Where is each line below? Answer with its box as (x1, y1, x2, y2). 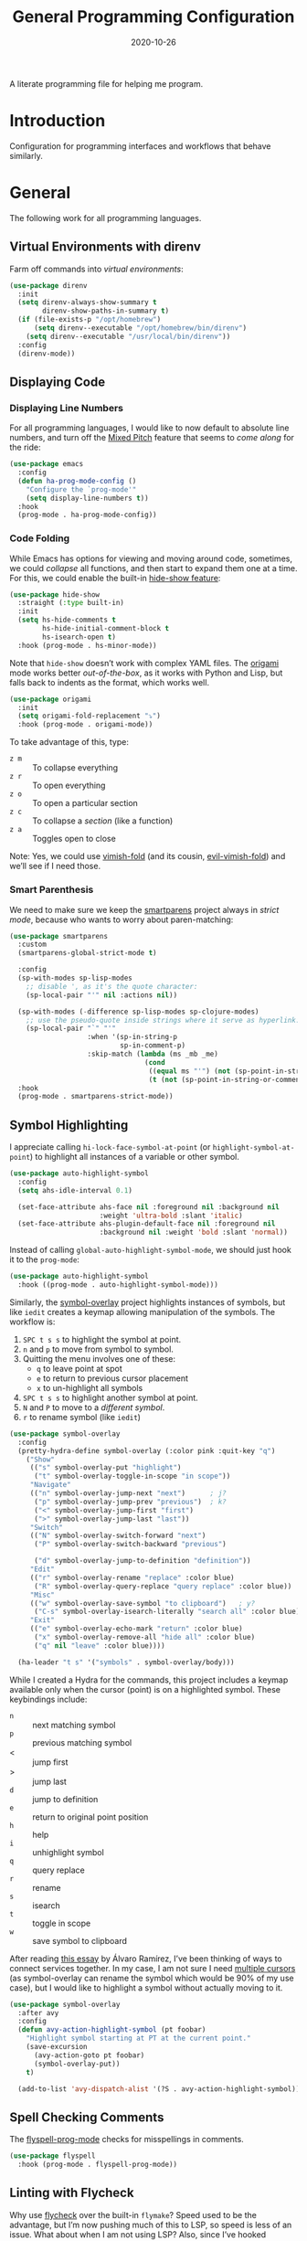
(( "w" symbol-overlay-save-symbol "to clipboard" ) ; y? (29, 1598, 256, 1608)
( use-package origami (9, 695, 92, 704)
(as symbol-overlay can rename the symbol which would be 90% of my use (9, 1972, 294, 1983)
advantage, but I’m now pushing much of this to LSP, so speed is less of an (9, 2219, 292, 2230)
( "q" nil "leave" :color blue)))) (33, 1641, 166, 1651)
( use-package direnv (9, 281, 89, 290)
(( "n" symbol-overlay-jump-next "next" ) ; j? (29, 1489, 227, 1498)
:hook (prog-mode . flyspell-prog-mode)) (17, 2160, 178, 2170)
